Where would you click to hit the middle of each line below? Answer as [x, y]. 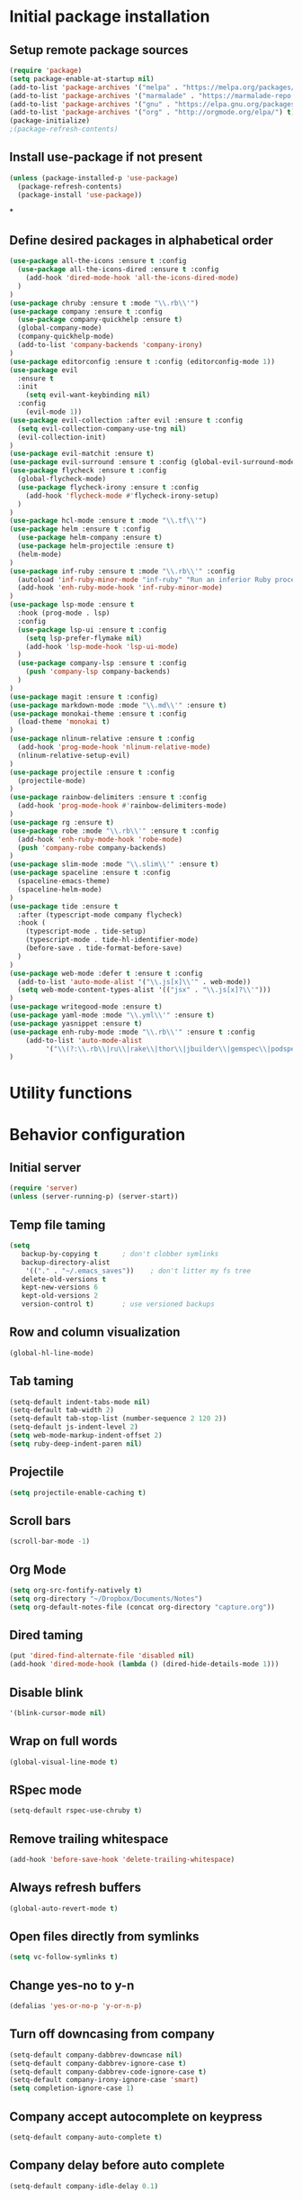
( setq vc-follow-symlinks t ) [64, 1958]
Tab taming [42, 1381]
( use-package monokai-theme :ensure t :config [98, 714]
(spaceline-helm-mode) [60, 890]
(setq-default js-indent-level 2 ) [74, 1427]
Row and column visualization [95, 1333]
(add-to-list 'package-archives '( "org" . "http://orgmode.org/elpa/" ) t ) [152, 113]
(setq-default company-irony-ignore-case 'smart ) [104, 2080]
